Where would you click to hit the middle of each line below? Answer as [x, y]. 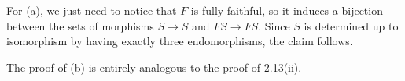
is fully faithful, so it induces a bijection [287, 10]
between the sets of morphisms [80, 25]
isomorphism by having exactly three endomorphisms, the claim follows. [180, 41]
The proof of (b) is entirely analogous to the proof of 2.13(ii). [154, 67]
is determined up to [351, 25]
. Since [274, 25]
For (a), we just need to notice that [92, 10]
